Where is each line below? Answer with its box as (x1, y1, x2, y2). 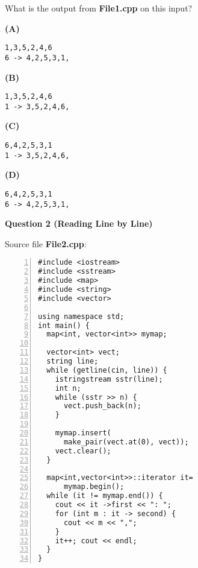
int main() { (38, 321, 90, 330)
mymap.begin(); (63, 482, 125, 491)
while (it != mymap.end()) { (46, 491, 163, 500)
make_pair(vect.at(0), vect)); (63, 437, 189, 446)
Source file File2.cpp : (5, 237, 87, 250)
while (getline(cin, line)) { (46, 365, 167, 374)
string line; (46, 357, 99, 366)
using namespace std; (38, 312, 125, 321)
